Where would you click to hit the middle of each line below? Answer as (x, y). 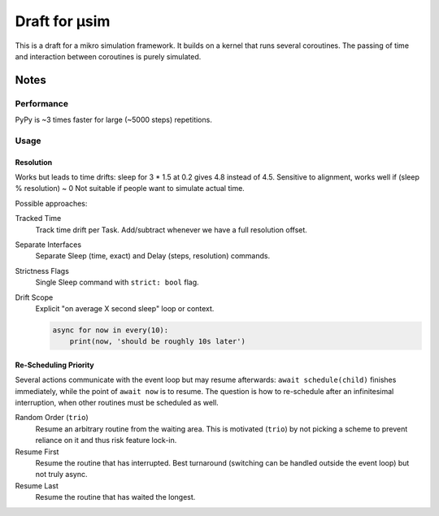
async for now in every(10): (111, 330)
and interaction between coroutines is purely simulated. (108, 56)
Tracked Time (38, 219)
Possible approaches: (51, 203)
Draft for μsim (63, 21)
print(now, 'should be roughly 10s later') (157, 342)
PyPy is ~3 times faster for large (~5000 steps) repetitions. (114, 120)
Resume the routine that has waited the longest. (115, 497)
